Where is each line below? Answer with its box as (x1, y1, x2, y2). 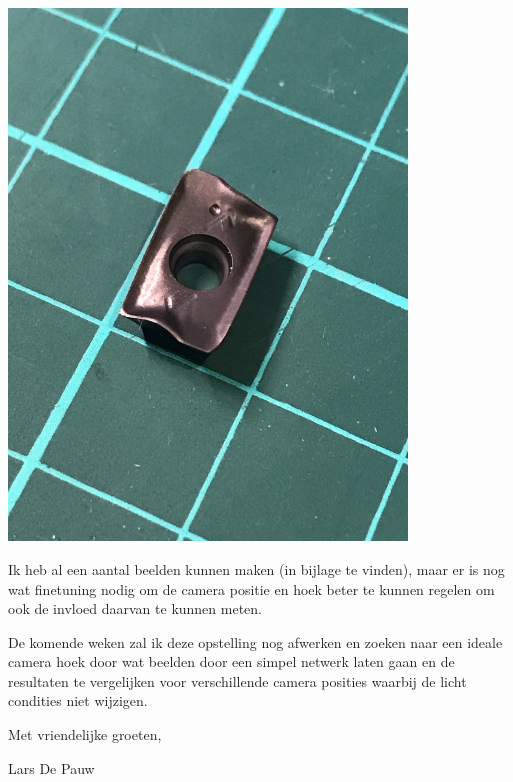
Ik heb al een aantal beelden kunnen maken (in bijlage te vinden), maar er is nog (8, 558, 505, 579)
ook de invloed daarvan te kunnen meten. (8, 598, 263, 619)
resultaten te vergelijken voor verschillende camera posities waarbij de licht (8, 670, 467, 691)
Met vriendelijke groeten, (8, 724, 162, 745)
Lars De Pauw (8, 757, 95, 778)
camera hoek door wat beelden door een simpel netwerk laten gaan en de (8, 651, 455, 672)
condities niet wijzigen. (8, 690, 148, 711)
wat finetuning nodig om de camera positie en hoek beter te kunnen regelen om (8, 578, 495, 599)
